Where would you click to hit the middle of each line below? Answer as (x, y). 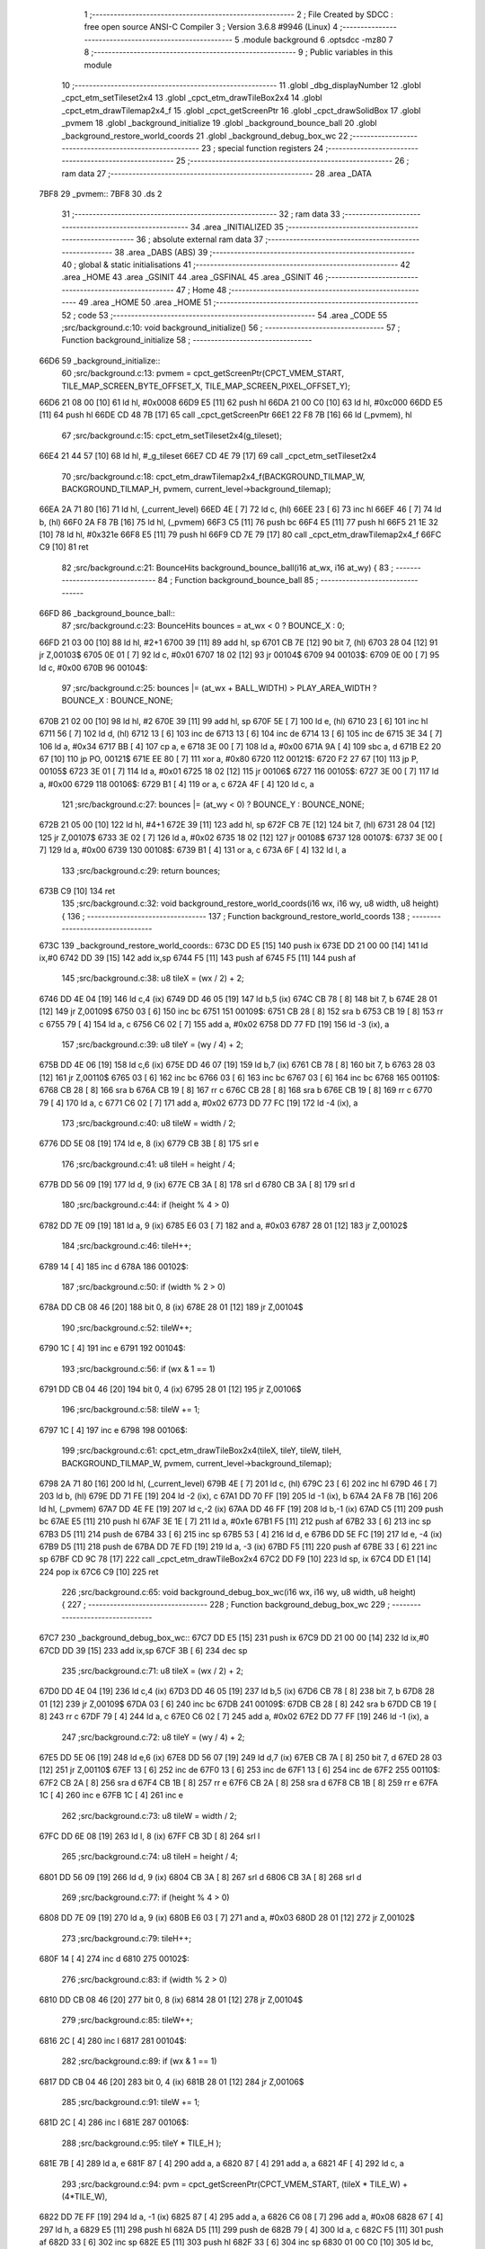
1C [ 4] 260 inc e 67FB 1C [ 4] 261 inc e (111, 1796)
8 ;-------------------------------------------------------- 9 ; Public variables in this (238, 52)
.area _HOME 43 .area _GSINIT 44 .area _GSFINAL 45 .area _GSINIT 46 (192, 277)
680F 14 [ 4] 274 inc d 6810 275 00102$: (115, 1959)
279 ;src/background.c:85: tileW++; (127, 2021)
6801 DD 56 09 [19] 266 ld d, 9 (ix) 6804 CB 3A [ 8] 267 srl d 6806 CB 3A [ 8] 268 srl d (200, 1877)
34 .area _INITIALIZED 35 (237, 227)
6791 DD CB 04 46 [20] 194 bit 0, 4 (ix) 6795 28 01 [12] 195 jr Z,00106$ (170, 1389)
